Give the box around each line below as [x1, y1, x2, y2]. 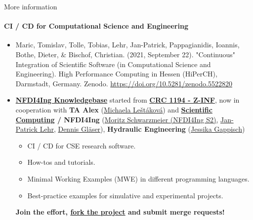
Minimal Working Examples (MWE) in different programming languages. [27, 173, 250, 183]
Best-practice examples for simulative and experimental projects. [27, 190, 223, 200]
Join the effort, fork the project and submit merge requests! [15, 207, 225, 217]
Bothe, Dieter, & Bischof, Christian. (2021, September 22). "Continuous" [15, 49, 236, 59]
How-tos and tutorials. [27, 157, 95, 167]
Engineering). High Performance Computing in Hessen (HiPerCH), [15, 69, 217, 79]
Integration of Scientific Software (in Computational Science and [15, 59, 211, 69]
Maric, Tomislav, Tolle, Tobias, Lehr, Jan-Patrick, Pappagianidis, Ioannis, [15, 39, 240, 50]
